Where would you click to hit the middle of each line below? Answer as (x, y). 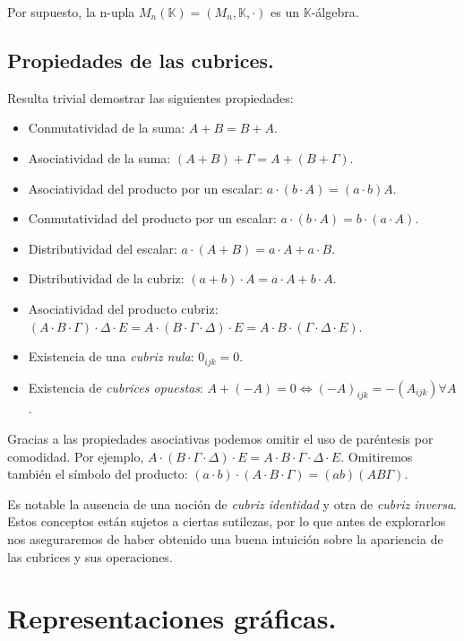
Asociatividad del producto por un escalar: (146, 188)
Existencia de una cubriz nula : (111, 356)
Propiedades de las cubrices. (141, 60)
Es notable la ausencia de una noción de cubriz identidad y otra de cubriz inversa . (232, 503)
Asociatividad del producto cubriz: (123, 308)
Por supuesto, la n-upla (71, 12)
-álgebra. (335, 12)
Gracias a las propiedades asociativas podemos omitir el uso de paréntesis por (220, 438)
